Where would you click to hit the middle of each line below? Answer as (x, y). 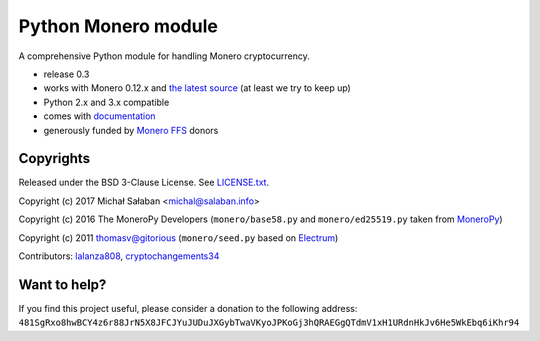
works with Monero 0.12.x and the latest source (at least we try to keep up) (197, 88)
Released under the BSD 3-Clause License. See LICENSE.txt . (144, 182)
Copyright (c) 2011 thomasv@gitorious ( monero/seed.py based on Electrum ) (178, 237)
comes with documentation (99, 116)
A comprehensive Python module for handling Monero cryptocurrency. (164, 56)
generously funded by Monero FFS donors (131, 130)
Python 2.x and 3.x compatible (106, 102)
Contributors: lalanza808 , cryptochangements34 (119, 256)
